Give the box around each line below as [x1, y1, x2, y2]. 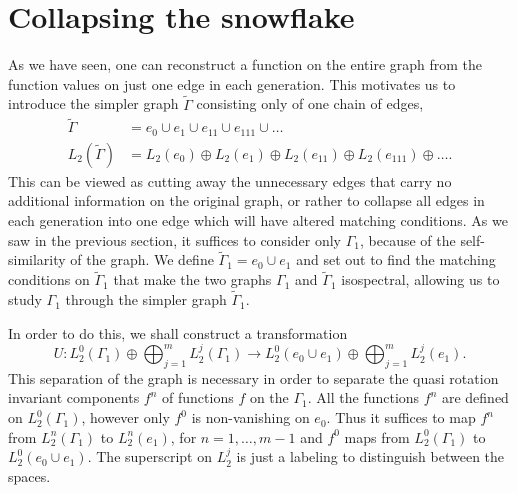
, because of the [359, 229, 456, 250]
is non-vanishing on [191, 407, 310, 428]
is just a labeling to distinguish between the [236, 446, 505, 467]
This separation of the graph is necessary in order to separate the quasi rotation [8, 367, 499, 388]
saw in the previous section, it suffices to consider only [8, 229, 342, 250]
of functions [162, 387, 234, 408]
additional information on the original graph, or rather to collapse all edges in [8, 190, 485, 211]
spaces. [8, 465, 51, 486]
